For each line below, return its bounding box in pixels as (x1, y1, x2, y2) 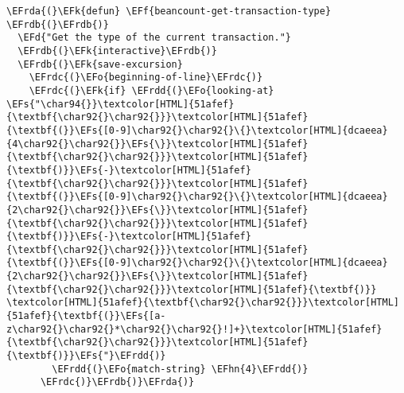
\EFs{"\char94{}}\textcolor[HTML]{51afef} (6, 98, 235, 110)
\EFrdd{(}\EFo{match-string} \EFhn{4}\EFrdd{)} (52, 363, 309, 375)
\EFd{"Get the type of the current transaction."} (17, 32, 291, 44)
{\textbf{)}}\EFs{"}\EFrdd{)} (6, 350, 166, 362)
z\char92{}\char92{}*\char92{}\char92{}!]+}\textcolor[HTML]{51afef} (6, 323, 383, 335)
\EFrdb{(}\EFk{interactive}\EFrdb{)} (17, 45, 217, 56)
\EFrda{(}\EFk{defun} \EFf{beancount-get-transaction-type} (6, 6, 332, 17)
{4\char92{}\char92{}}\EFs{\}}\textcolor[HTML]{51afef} (6, 138, 309, 150)
